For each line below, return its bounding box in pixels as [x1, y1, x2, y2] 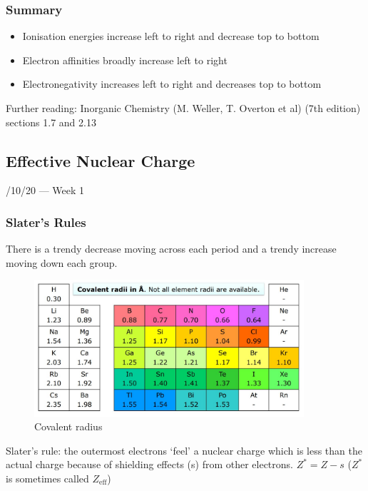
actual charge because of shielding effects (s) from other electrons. [6, 457, 293, 472]
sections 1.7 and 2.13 [6, 114, 96, 129]
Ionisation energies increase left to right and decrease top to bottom [22, 29, 320, 44]
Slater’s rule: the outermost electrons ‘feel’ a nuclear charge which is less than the [6, 442, 362, 457]
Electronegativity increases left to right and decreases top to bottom [22, 76, 322, 91]
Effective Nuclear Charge [6, 149, 195, 171]
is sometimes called [6, 470, 89, 485]
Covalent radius [34, 419, 103, 434]
